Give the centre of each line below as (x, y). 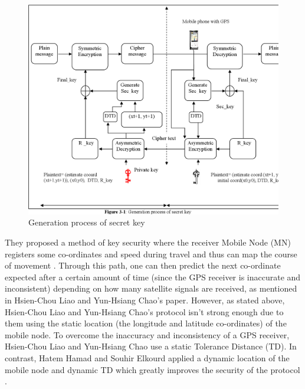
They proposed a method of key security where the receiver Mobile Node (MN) (148, 242)
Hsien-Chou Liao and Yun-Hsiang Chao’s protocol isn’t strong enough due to (144, 311)
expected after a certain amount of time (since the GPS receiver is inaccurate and (153, 277)
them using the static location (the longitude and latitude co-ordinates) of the (146, 323)
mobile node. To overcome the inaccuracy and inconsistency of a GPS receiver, (147, 334)
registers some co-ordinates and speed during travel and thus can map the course (151, 254)
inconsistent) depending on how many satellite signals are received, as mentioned (151, 288)
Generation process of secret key (87, 222)
